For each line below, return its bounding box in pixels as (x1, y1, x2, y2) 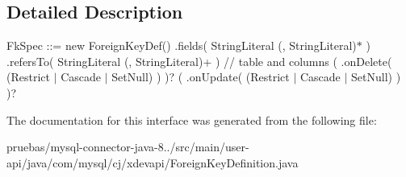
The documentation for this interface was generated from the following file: (6, 111, 377, 128)
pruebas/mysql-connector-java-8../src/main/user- (6, 138, 249, 155)
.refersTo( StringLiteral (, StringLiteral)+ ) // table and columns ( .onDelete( (6, 52, 392, 69)
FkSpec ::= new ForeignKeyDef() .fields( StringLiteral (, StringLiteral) (6, 37, 357, 54)
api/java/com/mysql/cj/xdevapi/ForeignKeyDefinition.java (6, 154, 299, 171)
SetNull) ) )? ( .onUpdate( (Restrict (111, 68, 290, 85)
